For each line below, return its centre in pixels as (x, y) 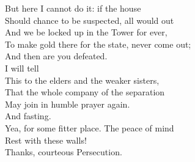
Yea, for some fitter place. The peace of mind (90, 127)
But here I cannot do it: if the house (73, 8)
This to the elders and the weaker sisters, (82, 80)
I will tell (22, 68)
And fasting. (28, 116)
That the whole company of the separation (85, 92)
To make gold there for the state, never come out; (98, 44)
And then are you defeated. (56, 56)
